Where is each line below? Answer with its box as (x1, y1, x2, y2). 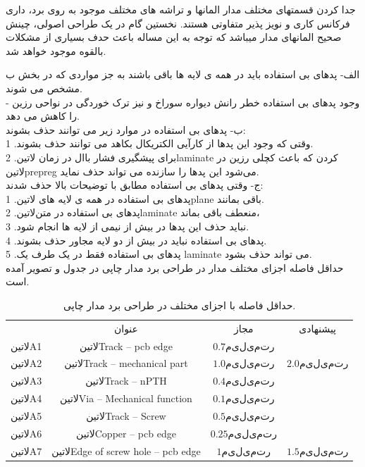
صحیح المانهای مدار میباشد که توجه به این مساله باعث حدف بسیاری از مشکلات (6, 30, 342, 44)
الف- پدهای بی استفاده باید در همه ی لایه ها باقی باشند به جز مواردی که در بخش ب (6, 67, 360, 82)
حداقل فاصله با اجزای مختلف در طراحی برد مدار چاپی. (63, 297, 296, 312)
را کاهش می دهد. (6, 108, 80, 123)
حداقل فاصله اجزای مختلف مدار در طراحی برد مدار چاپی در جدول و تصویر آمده (6, 260, 344, 275)
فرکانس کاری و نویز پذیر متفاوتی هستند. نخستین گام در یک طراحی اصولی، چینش (6, 15, 350, 30)
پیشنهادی (299, 320, 336, 335)
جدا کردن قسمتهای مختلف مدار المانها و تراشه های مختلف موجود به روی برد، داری (6, 2, 356, 16)
